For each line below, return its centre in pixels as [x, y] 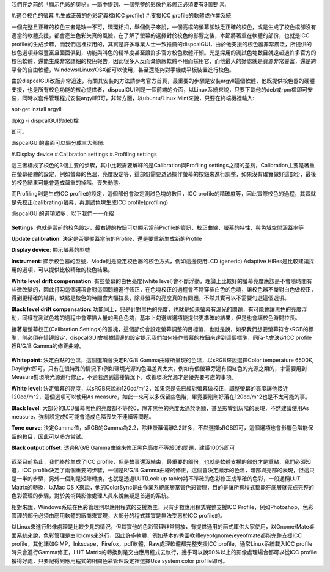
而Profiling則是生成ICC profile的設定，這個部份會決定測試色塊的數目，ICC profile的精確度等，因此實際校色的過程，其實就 [164, 194]
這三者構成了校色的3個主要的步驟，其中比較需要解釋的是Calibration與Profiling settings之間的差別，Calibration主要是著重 [163, 166]
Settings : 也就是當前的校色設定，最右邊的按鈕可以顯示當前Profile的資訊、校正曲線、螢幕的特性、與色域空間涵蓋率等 [158, 227]
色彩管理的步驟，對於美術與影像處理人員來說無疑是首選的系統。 [92, 496]
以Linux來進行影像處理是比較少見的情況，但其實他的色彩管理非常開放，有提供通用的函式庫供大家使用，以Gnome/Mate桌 [163, 527]
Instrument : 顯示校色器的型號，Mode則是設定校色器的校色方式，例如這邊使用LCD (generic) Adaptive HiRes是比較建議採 [163, 261]
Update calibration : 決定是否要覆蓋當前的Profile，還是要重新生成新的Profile [107, 238]
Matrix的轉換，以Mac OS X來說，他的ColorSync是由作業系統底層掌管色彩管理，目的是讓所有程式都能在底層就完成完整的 [163, 487]
